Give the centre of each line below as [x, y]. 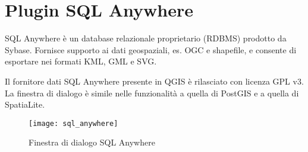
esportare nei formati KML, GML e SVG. [81, 61]
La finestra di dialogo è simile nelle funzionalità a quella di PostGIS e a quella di [152, 93]
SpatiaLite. [25, 104]
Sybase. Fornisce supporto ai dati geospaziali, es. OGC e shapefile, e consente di [151, 49]
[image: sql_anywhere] [73, 123]
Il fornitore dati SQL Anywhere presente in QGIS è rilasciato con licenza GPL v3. [154, 81]
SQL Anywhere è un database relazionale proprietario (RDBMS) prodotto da [146, 38]
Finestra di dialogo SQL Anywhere [92, 142]
